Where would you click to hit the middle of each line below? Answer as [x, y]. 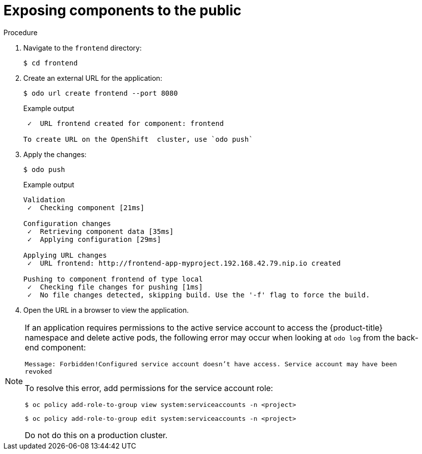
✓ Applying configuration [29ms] [94, 239]
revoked [38, 371]
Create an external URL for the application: [93, 78]
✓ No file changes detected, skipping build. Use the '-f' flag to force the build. [199, 295]
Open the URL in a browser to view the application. [106, 310]
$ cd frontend [51, 63]
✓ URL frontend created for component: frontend [126, 123]
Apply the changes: [55, 154]
